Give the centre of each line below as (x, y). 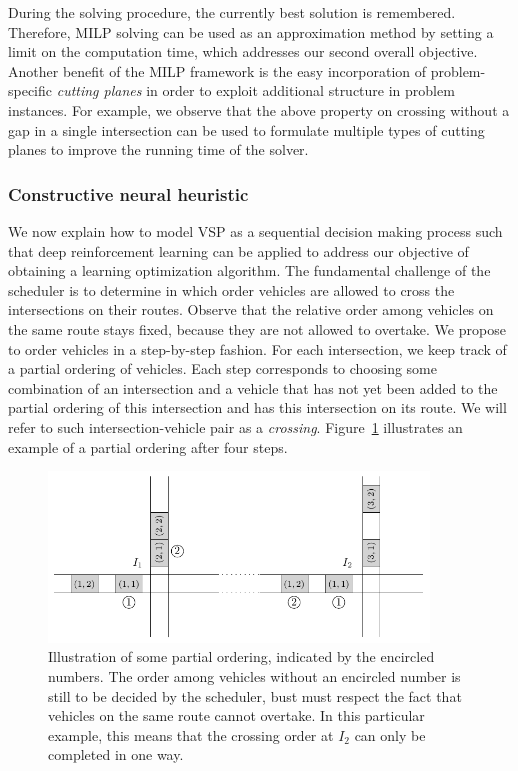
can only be (390, 734)
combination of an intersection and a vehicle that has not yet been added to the (253, 387)
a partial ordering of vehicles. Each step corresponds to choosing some (223, 368)
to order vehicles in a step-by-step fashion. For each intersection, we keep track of (257, 348)
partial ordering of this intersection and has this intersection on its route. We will (257, 407)
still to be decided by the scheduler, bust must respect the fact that (255, 695)
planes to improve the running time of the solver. (158, 149)
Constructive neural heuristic (128, 193)
